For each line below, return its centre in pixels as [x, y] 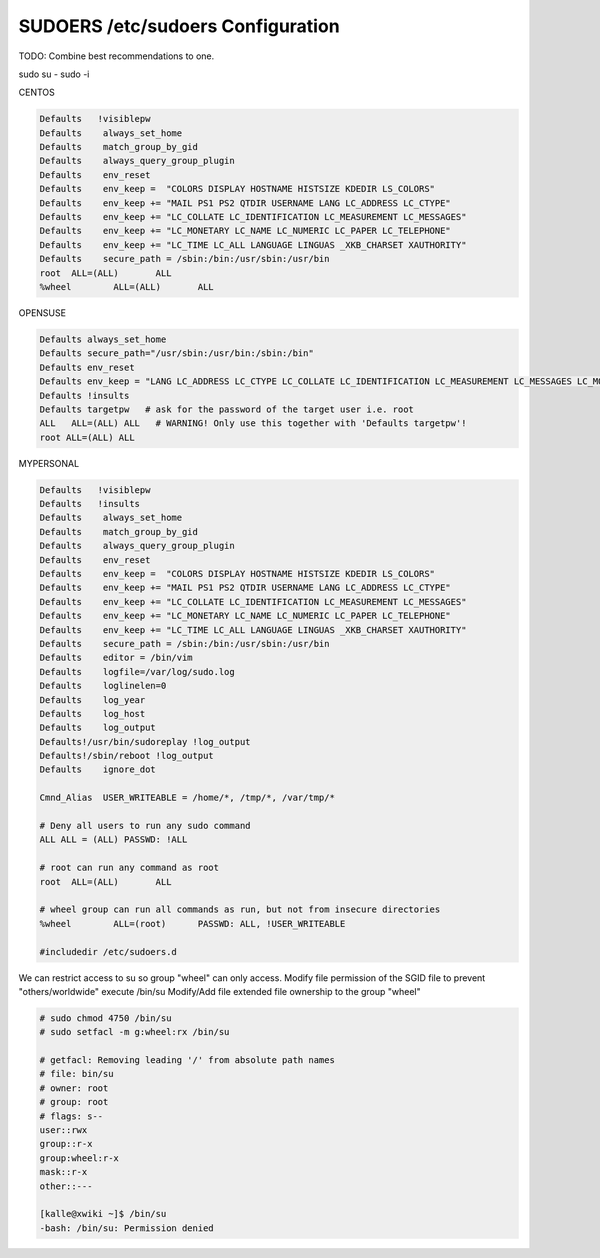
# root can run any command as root [129, 868]
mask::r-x [63, 1172]
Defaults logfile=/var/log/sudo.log [137, 671]
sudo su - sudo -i [54, 74]
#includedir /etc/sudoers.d [108, 951]
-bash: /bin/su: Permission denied [126, 1228]
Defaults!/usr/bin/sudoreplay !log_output [145, 741]
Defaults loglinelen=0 [103, 686]
